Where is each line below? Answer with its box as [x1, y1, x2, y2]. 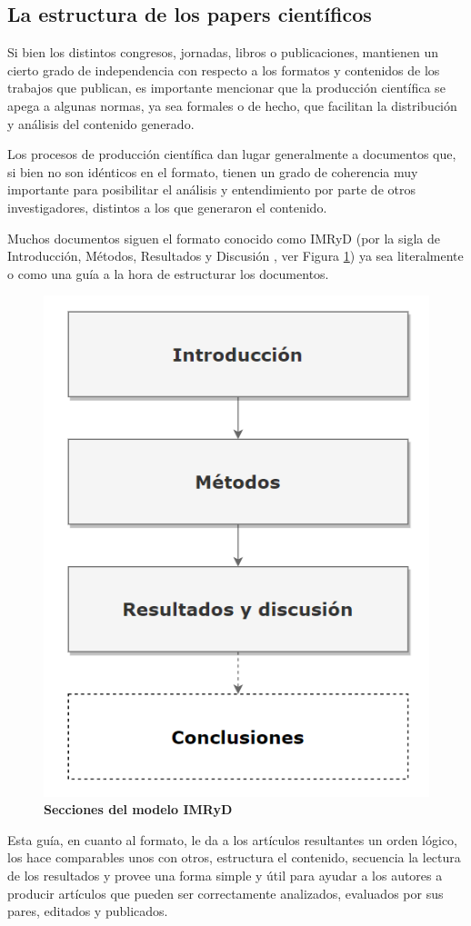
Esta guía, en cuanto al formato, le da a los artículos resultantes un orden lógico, [7, 830, 458, 849]
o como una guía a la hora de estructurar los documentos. [7, 264, 329, 283]
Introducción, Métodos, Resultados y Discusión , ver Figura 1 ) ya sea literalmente [7, 246, 464, 265]
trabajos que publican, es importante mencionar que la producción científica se [7, 78, 446, 97]
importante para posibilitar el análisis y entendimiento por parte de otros [7, 180, 416, 199]
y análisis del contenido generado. [7, 114, 195, 133]
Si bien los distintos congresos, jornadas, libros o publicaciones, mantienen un [7, 43, 439, 62]
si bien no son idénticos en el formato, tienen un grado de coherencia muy [7, 162, 418, 181]
